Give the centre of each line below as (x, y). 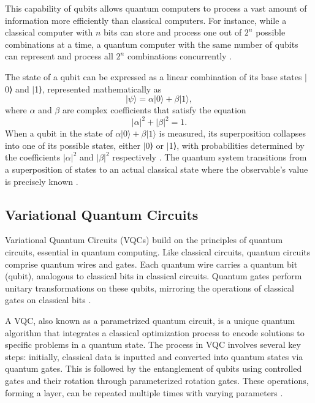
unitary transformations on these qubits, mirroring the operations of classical (150, 288)
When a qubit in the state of (59, 133)
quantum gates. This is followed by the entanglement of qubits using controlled (154, 368)
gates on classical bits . (48, 300)
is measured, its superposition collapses (232, 133)
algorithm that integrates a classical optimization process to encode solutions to (155, 332)
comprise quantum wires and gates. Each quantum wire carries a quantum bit (151, 264)
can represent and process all (59, 56)
